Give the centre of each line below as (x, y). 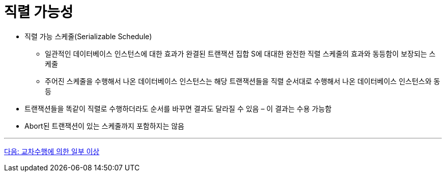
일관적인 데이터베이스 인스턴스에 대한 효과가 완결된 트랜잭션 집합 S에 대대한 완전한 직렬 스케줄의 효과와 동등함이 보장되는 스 (240, 53)
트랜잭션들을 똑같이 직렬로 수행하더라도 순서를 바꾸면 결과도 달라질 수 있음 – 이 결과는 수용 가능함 (178, 108)
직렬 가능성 (39, 12)
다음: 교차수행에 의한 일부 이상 (52, 151)
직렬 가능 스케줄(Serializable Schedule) (88, 36)
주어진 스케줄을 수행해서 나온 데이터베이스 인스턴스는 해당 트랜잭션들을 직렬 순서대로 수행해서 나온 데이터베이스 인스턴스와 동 (243, 81)
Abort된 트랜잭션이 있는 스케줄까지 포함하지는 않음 (104, 126)
